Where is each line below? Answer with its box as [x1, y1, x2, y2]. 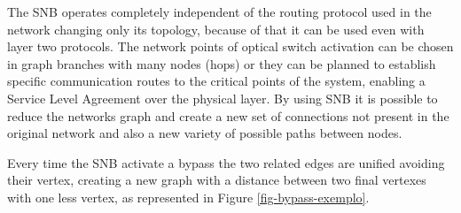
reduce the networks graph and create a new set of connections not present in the [7, 106, 449, 125]
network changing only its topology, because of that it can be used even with [7, 19, 425, 38]
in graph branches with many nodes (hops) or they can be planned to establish [7, 54, 436, 72]
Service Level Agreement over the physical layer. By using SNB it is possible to [7, 88, 438, 107]
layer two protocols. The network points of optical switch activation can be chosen [7, 37, 454, 56]
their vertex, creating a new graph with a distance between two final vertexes [7, 171, 426, 189]
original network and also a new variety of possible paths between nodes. [7, 124, 402, 142]
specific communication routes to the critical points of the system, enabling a [7, 72, 426, 90]
